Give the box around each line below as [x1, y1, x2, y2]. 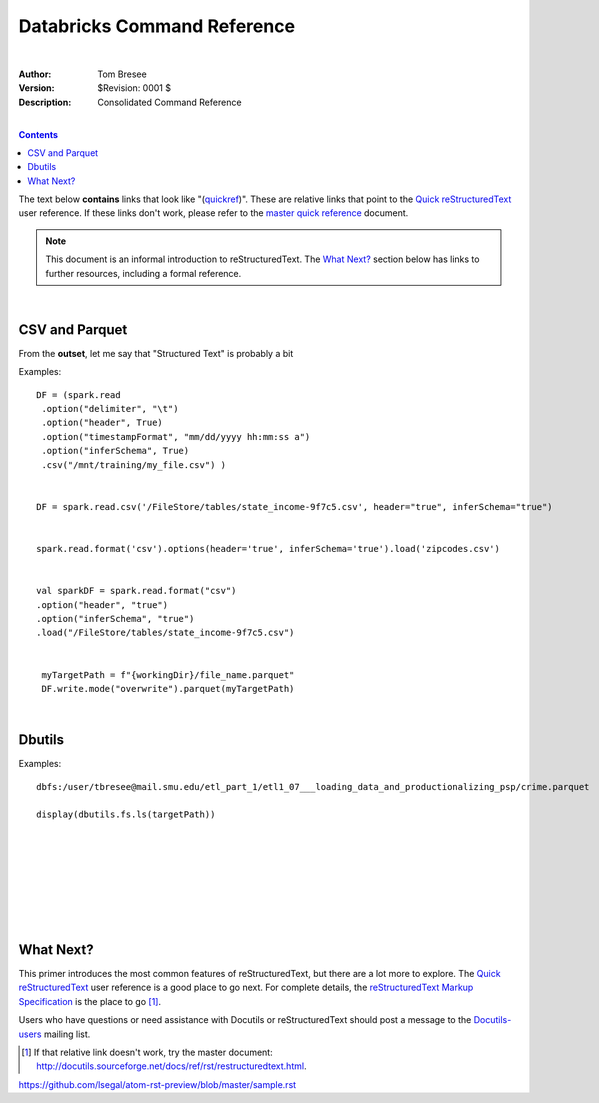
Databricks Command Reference [18, 15, 295, 37]
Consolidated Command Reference [97, 96, 242, 108]
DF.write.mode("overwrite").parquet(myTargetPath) [41, 683, 295, 694]
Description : [18, 96, 72, 108]
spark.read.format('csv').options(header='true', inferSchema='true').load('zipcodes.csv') [36, 543, 500, 554]
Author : [18, 68, 52, 80]
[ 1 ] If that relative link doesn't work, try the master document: [21, 1046, 274, 1058]
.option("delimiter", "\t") [41, 403, 179, 415]
